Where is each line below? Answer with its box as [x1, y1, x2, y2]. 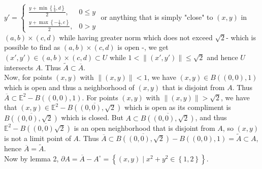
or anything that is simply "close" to [101, 11, 213, 22]
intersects [4, 62, 34, 72]
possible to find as [4, 42, 60, 52]
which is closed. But [61, 112, 123, 123]
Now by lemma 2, [4, 153, 59, 163]
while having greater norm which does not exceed [59, 32, 213, 42]
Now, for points [4, 72, 52, 82]
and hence [207, 52, 238, 63]
